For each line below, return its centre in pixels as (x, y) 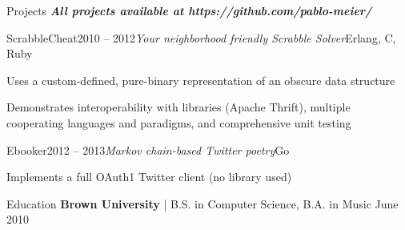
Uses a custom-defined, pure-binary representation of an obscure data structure (201, 80)
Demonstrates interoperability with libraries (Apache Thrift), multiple (178, 107)
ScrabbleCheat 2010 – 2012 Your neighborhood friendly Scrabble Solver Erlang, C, (201, 37)
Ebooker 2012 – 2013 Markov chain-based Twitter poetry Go (148, 149)
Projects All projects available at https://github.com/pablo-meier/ (189, 10)
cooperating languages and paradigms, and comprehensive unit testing (179, 122)
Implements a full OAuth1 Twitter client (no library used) (149, 177)
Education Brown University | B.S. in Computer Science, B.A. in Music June (202, 203)
